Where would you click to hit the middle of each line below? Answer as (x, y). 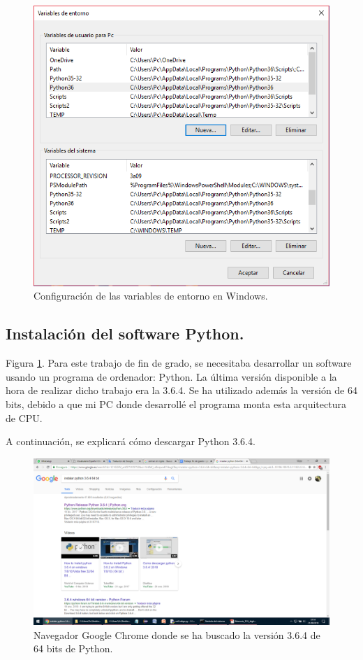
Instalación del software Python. (125, 333)
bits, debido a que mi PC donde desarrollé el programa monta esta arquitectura (176, 403)
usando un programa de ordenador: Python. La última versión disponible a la (171, 376)
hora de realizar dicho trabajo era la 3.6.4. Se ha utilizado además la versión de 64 (181, 390)
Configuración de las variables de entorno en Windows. (151, 296)
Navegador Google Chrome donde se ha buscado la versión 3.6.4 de (177, 634)
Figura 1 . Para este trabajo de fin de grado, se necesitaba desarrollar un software (179, 363)
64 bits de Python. (73, 648)
